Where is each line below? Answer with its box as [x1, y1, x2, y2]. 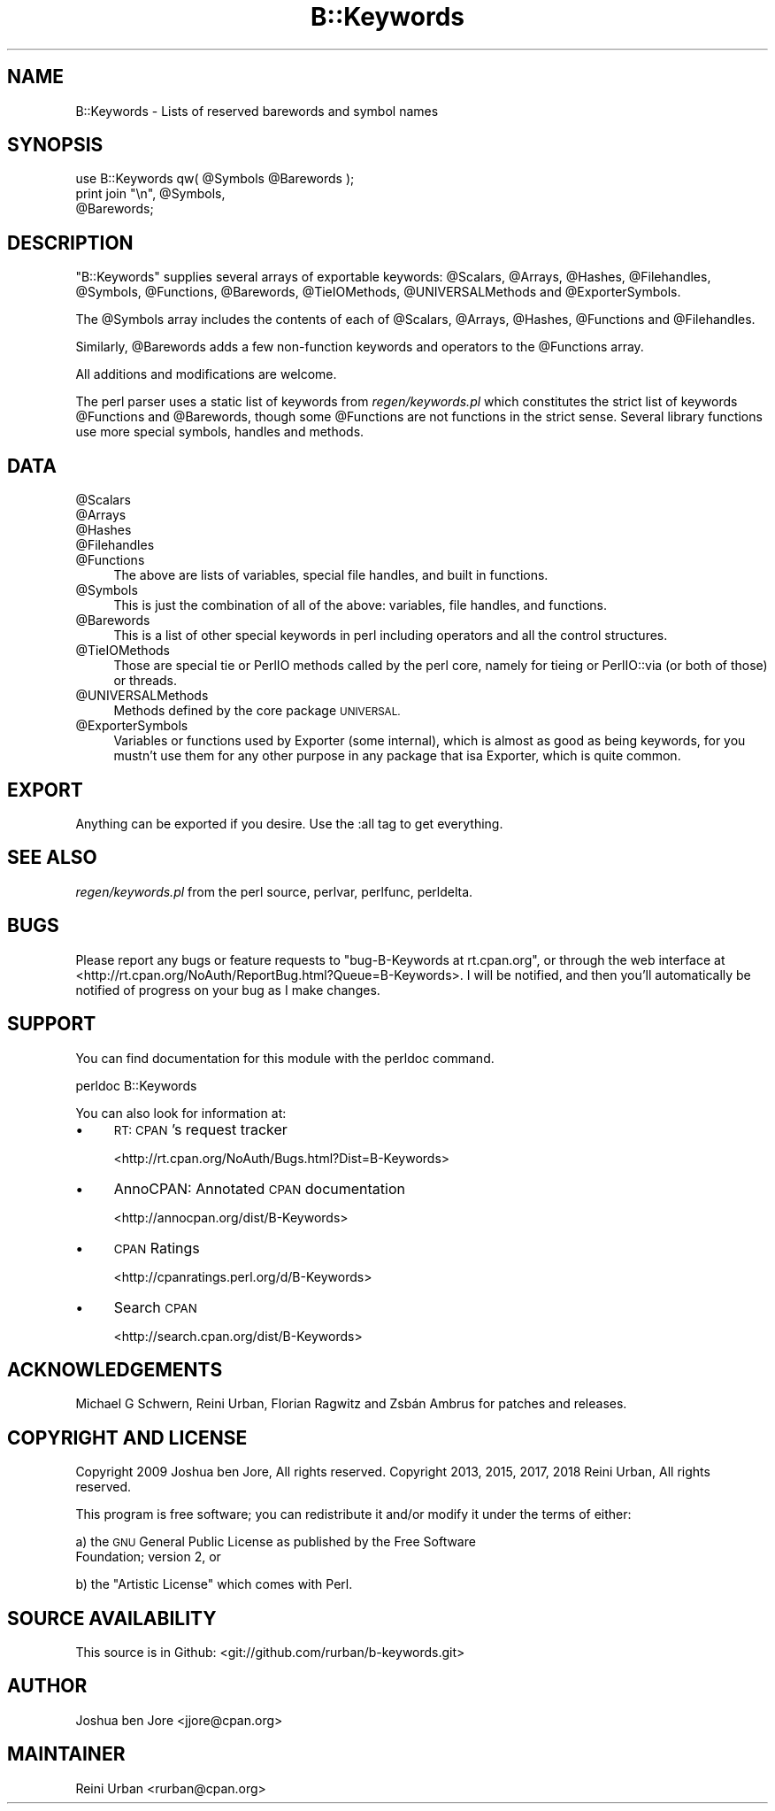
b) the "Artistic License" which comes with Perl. [75, 1576, 353, 1592]
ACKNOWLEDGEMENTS [7, 1358, 223, 1381]
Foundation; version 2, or [75, 1549, 221, 1565]
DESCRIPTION [7, 231, 134, 254]
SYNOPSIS [7, 134, 104, 157]
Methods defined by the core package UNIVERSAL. [113, 703, 401, 719]
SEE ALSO [7, 846, 97, 869]
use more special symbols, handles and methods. [75, 424, 364, 440]
